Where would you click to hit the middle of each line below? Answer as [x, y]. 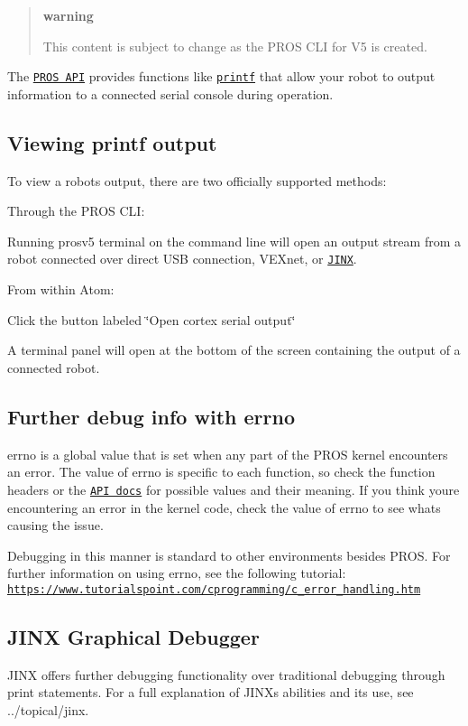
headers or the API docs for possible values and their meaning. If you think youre [234, 489]
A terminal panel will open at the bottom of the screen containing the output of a [234, 350]
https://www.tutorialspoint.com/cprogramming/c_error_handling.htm [214, 589]
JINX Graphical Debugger [133, 636]
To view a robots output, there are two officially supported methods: [197, 180]
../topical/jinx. [48, 709]
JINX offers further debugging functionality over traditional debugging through [226, 674]
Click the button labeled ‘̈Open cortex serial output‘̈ [151, 319]
